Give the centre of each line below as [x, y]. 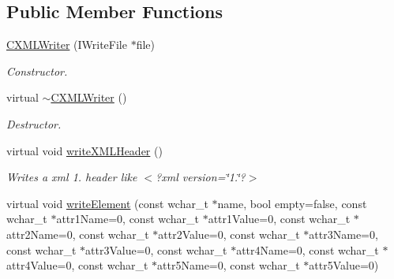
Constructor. [37, 71]
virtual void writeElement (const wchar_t [107, 203]
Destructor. [34, 123]
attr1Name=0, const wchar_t [128, 219]
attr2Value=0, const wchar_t [229, 234]
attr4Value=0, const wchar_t [77, 265]
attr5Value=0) [344, 265]
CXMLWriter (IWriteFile [67, 45]
